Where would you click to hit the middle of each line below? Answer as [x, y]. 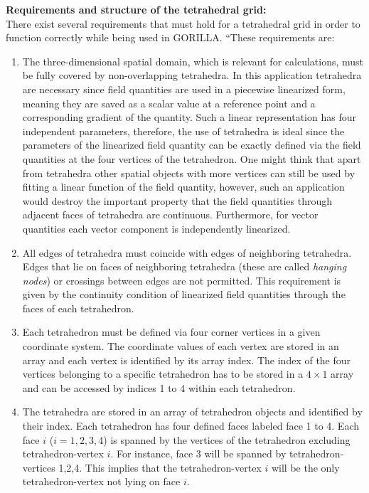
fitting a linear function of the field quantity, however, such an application [183, 187]
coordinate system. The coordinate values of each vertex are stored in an [181, 346]
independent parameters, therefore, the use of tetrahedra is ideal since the [183, 131]
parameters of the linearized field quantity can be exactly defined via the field [192, 145]
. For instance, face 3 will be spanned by [198, 454]
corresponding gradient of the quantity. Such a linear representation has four [189, 117]
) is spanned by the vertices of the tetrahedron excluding [227, 439]
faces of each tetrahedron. [78, 308]
